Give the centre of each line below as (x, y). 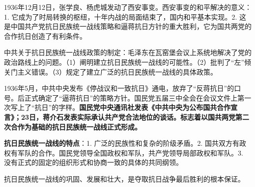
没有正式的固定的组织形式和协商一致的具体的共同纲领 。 (93, 162)
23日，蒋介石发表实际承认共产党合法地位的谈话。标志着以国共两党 (128, 117)
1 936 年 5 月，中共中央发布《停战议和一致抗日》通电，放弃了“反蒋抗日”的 (119, 88)
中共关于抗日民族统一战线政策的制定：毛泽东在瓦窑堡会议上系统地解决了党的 (128, 52)
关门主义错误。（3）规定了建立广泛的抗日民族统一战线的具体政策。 (111, 71)
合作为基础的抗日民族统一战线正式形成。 (76, 126)
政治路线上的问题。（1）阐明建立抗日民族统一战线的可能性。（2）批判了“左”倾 (128, 62)
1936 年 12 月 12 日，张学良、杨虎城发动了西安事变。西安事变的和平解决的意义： (128, 7)
